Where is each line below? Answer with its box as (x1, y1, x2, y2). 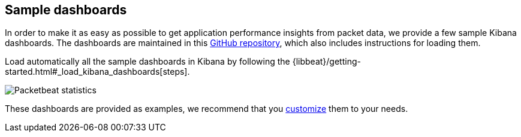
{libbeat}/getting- (292, 56, 361, 67)
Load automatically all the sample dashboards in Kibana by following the (5, 56, 290, 67)
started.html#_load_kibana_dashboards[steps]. (5, 66, 190, 77)
